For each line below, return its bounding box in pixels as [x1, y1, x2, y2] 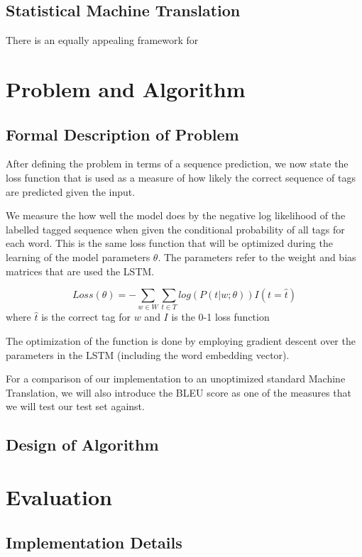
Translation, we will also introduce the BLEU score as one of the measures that [6, 385, 351, 399]
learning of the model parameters [6, 249, 150, 264]
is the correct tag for [41, 309, 131, 324]
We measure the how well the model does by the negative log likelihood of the [6, 208, 346, 223]
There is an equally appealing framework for [6, 33, 199, 48]
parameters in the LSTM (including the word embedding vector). [6, 347, 290, 362]
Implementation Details [6, 531, 182, 553]
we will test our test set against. [6, 399, 145, 414]
